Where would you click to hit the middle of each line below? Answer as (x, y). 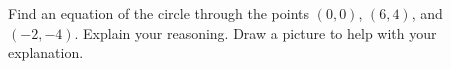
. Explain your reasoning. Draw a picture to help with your (255, 32)
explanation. (46, 52)
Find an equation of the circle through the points (158, 13)
